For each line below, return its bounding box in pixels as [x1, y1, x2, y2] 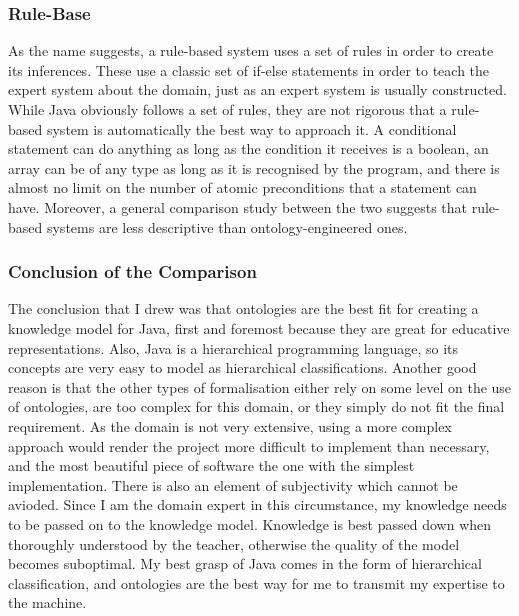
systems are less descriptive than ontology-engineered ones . [46, 216, 408, 237]
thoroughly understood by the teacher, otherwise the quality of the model [8, 533, 460, 554]
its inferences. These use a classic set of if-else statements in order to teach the [8, 59, 490, 80]
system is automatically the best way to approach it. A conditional [46, 118, 457, 139]
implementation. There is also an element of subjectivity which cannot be [8, 474, 458, 495]
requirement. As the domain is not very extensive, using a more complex [8, 415, 452, 436]
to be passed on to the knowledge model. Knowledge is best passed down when [8, 513, 492, 534]
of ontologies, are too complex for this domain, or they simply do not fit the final [8, 396, 505, 417]
